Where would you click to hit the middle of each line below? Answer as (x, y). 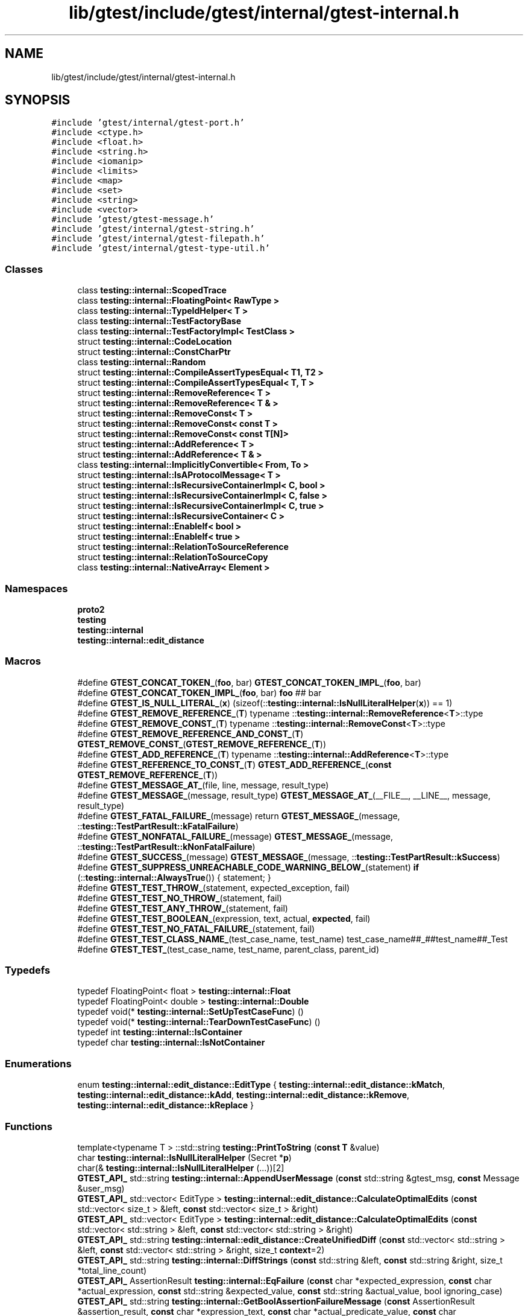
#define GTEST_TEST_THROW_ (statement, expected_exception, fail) (214, 887)
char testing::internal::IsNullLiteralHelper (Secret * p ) (184, 1157)
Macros (23, 661)
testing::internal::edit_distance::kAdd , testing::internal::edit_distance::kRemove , (244, 1095)
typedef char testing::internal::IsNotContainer (171, 1043)
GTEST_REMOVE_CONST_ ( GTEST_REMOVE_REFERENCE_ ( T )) (202, 744)
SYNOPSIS (38, 100)
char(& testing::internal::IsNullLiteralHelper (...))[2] (181, 1167)
